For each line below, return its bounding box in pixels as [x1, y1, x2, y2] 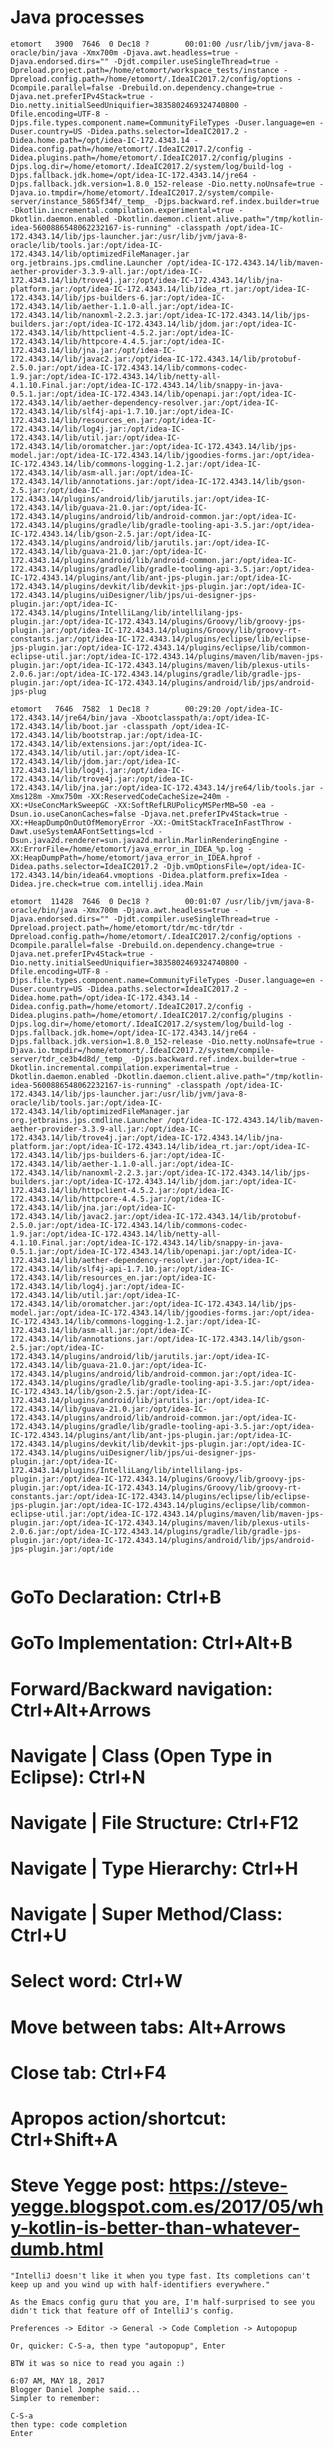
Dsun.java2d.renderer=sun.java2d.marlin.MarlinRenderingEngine [10, 835, 280, 845]
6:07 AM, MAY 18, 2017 [10, 2376, 105, 2386]
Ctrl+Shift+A [10, 2129, 118, 2151]
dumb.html [10, 2238, 104, 2261]
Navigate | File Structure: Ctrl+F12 [10, 1811, 300, 1834]
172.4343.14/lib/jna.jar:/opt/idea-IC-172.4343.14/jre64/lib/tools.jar [10, 782, 315, 793]
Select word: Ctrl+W [10, 1970, 183, 1993]
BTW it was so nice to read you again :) [10, 2358, 186, 2368]
